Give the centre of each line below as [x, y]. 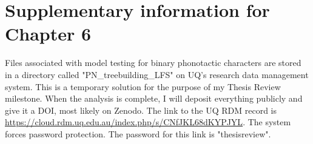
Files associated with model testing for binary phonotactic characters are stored [153, 63]
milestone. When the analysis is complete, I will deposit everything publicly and [154, 98]
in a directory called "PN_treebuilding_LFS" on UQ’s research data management [157, 74]
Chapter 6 [48, 34]
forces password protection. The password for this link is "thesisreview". [138, 133]
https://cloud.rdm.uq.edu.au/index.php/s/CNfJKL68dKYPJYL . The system [148, 122]
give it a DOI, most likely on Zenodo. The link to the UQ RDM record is [141, 110]
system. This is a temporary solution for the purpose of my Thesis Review [143, 86]
